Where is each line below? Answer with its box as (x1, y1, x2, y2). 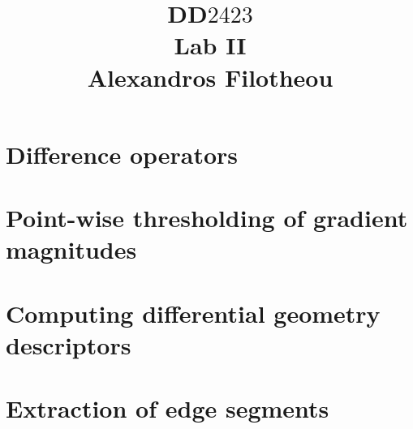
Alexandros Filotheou (87, 60, 333, 93)
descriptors (6, 328, 131, 361)
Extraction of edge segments (6, 392, 329, 425)
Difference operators (6, 137, 239, 170)
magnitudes (6, 233, 137, 266)
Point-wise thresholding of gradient (6, 201, 408, 234)
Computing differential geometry (6, 296, 381, 329)
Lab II (174, 28, 247, 62)
